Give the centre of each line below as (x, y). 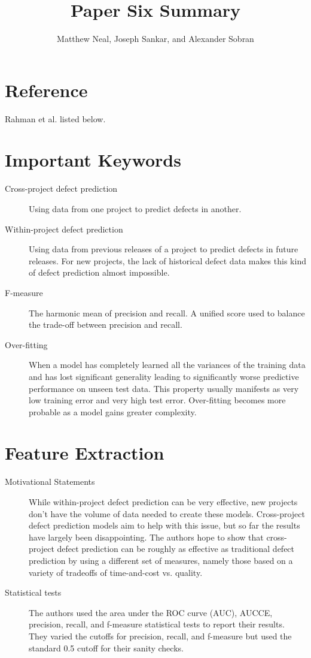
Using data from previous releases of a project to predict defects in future (164, 249)
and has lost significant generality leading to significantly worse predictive (164, 376)
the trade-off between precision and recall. (106, 325)
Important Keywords (93, 160)
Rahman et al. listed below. (55, 118)
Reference (46, 90)
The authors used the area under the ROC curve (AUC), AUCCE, (151, 612)
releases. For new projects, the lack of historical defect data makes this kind (167, 260)
